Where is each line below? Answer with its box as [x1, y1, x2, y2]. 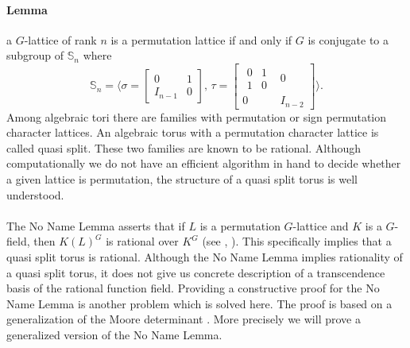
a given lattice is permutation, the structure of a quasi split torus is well [6, 170, 358, 187]
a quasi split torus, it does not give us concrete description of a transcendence [6, 264, 385, 280]
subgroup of [6, 47, 64, 64]
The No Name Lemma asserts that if [6, 217, 185, 234]
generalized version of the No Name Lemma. [6, 326, 222, 342]
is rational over [106, 233, 179, 249]
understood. [6, 186, 64, 203]
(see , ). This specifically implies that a [202, 233, 392, 249]
